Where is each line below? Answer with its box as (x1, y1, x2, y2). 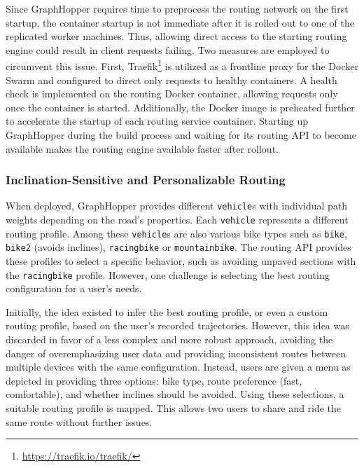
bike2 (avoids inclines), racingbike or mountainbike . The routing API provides (6, 240, 351, 254)
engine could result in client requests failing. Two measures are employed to (6, 42, 330, 57)
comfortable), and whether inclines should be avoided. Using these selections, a (6, 387, 344, 401)
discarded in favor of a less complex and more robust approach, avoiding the (6, 332, 333, 347)
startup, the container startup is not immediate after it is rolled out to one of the (6, 15, 354, 29)
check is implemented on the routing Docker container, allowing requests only (6, 86, 338, 101)
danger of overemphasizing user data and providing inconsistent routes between (6, 345, 346, 360)
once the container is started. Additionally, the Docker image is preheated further (6, 99, 355, 114)
